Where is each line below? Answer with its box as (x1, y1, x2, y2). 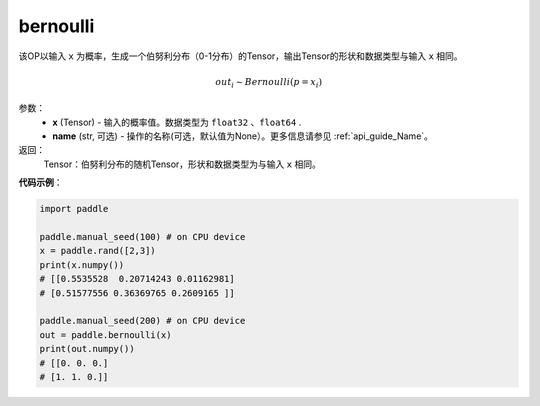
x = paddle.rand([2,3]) (39, 245, 157, 257)
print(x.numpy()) (39, 259, 125, 270)
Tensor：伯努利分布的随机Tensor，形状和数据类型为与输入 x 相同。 (43, 158, 322, 170)
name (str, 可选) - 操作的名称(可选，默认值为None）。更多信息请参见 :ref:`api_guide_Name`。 (52, 130, 434, 142)
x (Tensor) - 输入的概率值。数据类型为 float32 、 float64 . (52, 116, 302, 128)
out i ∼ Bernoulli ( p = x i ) (215, 76, 323, 90)
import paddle (39, 203, 109, 215)
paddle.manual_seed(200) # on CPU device (39, 315, 246, 327)
